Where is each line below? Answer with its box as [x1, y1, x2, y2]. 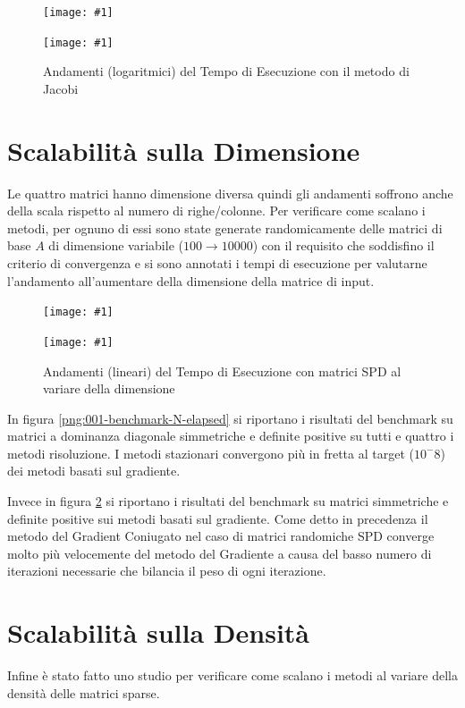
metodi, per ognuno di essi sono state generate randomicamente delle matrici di [7, 218, 443, 237]
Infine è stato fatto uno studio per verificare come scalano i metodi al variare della [7, 666, 459, 685]
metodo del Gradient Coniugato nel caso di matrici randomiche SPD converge [7, 527, 435, 545]
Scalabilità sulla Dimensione [7, 131, 360, 168]
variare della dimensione [43, 379, 175, 398]
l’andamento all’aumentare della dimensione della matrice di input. [7, 271, 375, 290]
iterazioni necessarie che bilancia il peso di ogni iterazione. [7, 561, 326, 580]
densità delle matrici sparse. [7, 683, 160, 702]
